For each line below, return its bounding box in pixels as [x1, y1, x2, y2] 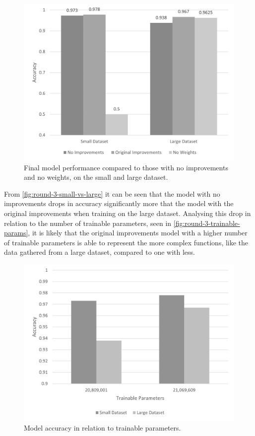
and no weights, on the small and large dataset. [24, 172, 168, 182]
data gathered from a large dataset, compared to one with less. [4, 247, 195, 257]
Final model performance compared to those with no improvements [24, 162, 228, 172]
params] [4, 227, 28, 238]
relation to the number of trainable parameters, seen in [4, 218, 172, 228]
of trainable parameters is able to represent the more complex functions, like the [4, 237, 249, 247]
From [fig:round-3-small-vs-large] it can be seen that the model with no [4, 188, 220, 199]
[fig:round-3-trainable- [173, 218, 240, 228]
